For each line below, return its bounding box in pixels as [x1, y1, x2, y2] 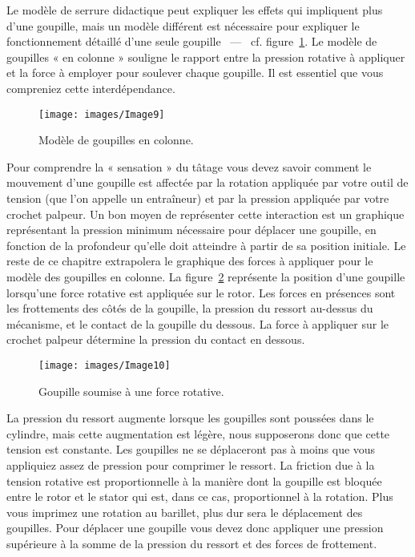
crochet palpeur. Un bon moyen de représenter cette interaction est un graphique [6, 205, 405, 222]
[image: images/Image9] [38, 108, 165, 120]
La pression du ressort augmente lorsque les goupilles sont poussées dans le [6, 410, 374, 426]
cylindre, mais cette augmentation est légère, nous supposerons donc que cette [6, 425, 390, 442]
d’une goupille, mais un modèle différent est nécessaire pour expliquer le [6, 17, 360, 34]
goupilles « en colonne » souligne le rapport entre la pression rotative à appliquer [6, 48, 405, 65]
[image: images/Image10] [38, 359, 171, 371]
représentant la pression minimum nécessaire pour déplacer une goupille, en [6, 221, 377, 238]
